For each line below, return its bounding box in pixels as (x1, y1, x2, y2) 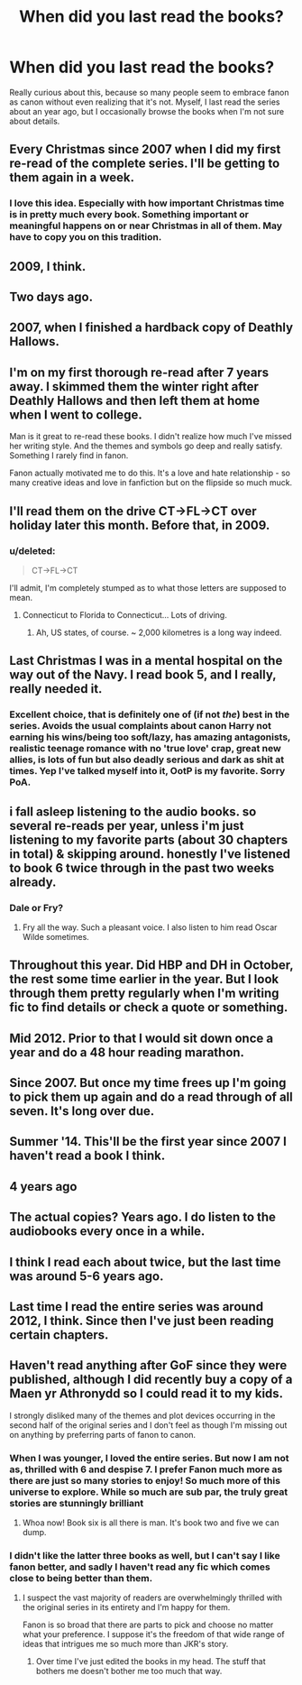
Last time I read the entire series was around (9, 1299, 264, 1314)
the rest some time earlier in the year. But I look (9, 971, 279, 987)
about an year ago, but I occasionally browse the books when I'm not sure (9, 106, 285, 116)
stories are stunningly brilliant (9, 1496, 144, 1509)
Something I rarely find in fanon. (9, 450, 129, 461)
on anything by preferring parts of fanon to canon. (9, 1429, 197, 1440)
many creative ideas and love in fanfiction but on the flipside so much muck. (9, 477, 293, 488)
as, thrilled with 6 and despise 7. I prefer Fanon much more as (9, 1463, 283, 1476)
